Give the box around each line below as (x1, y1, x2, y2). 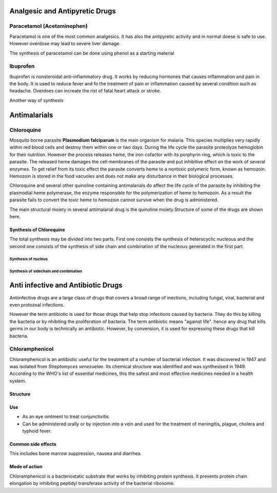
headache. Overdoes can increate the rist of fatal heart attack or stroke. (9, 88, 162, 94)
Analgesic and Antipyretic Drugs (9, 7, 116, 15)
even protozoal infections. (9, 301, 65, 308)
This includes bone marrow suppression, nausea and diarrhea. (9, 450, 142, 457)
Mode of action (9, 464, 43, 470)
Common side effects (9, 441, 56, 447)
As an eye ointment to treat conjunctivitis (22, 413, 109, 420)
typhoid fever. (22, 428, 52, 434)
